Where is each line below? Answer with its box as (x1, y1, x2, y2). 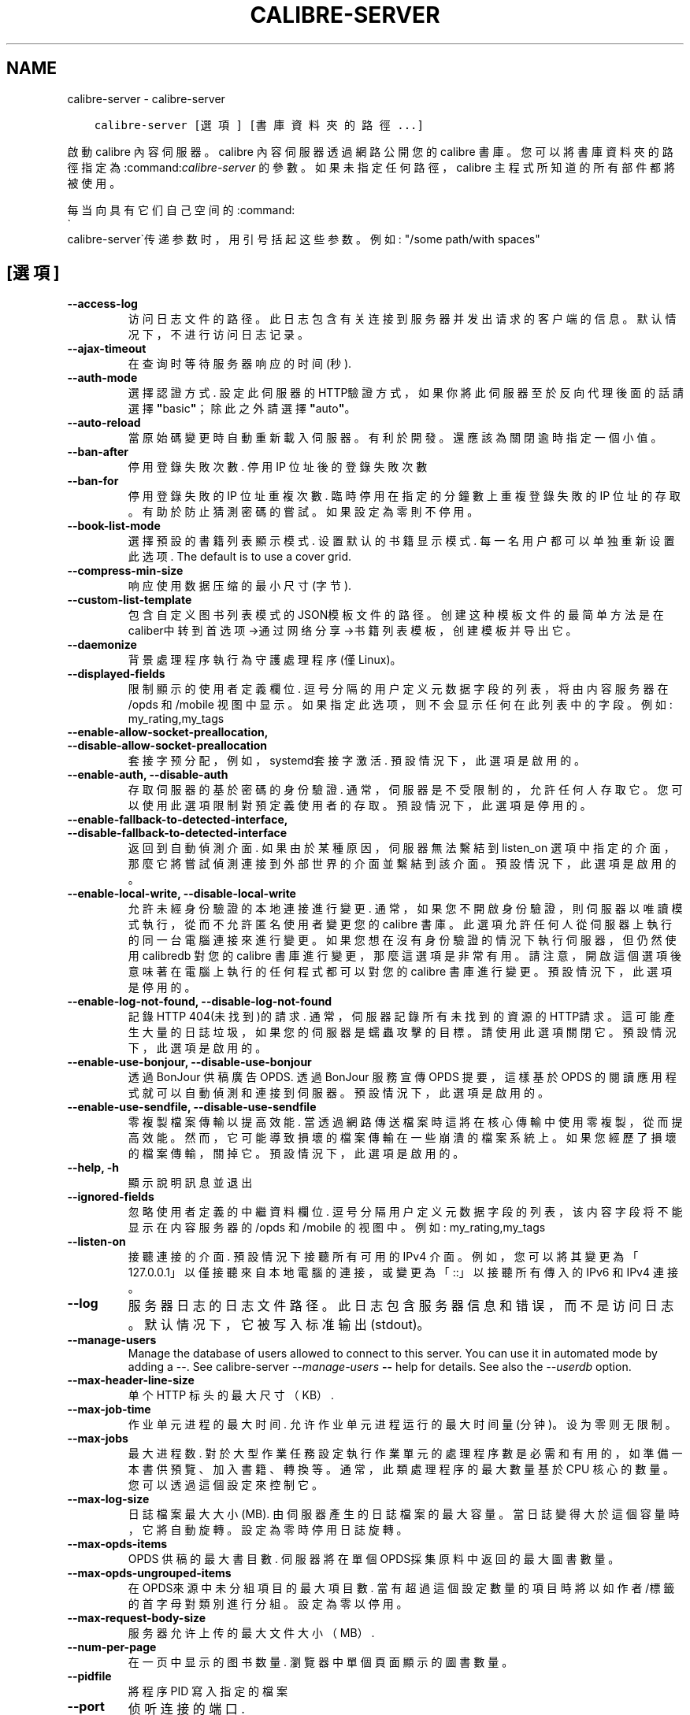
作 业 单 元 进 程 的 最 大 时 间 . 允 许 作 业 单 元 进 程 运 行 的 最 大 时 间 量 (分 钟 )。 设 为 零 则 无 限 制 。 (128, 1417, 677, 1432)
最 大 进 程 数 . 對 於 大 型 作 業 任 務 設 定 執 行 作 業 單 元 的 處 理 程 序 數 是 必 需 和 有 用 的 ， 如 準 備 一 (128, 1446, 683, 1461)
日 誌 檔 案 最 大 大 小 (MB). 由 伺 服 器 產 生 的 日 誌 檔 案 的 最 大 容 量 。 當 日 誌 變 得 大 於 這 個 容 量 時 (128, 1507, 680, 1521)
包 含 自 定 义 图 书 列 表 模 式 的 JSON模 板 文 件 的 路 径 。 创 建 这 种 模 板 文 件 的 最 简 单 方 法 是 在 (128, 608, 664, 622)
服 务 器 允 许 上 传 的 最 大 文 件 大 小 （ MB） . (128, 1626, 375, 1640)
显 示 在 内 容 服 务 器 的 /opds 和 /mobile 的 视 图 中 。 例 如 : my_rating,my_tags (128, 1221, 546, 1235)
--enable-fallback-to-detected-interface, (67, 813, 288, 827)
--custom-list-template (67, 593, 192, 607)
